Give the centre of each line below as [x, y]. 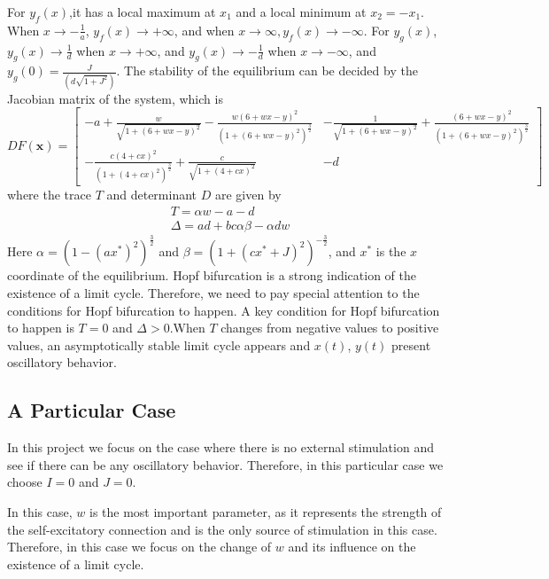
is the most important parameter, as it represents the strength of [266, 511]
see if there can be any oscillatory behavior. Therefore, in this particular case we [225, 464]
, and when [204, 30]
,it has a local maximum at [143, 12]
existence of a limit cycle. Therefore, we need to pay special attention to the [213, 292]
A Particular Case [92, 410]
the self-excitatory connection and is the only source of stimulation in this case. [222, 529]
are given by [248, 195]
